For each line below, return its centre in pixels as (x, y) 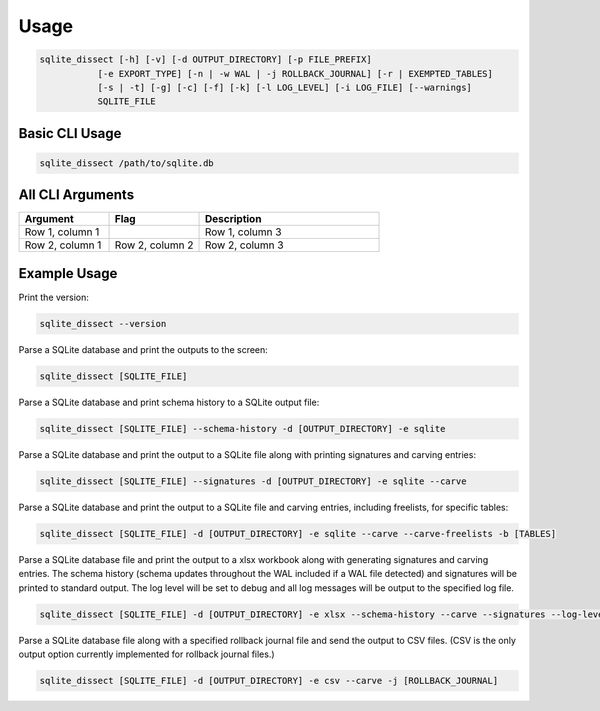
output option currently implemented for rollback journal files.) (146, 654)
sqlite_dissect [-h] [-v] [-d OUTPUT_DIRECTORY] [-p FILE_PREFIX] (205, 59)
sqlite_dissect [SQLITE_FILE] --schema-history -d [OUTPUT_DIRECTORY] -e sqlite (242, 428)
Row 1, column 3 (243, 232)
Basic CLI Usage (70, 133)
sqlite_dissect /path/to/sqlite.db (126, 163)
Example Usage (68, 273)
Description (233, 219)
